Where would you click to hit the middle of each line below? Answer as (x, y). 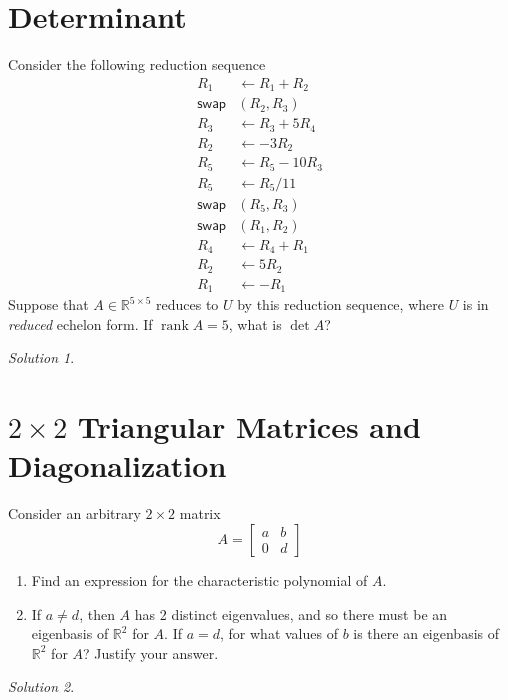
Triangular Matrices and (249, 426)
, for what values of (279, 633)
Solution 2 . (41, 686)
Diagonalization (117, 465)
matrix (200, 513)
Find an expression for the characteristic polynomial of (199, 579)
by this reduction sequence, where (340, 304)
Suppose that (48, 304)
